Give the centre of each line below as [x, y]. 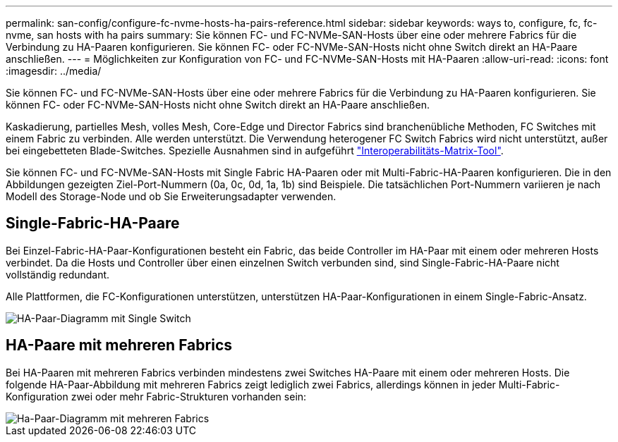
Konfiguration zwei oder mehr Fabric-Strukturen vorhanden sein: [156, 396]
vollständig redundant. [58, 274]
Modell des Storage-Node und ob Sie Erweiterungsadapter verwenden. [171, 196]
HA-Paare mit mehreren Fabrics [119, 345]
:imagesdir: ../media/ [54, 71]
